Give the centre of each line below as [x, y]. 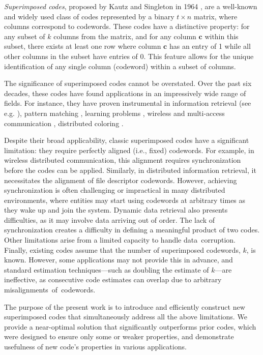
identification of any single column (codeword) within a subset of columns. [120, 66]
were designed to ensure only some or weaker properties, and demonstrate [119, 336]
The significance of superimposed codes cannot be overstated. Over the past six [128, 83]
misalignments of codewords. [50, 290]
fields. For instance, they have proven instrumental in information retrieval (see [128, 103]
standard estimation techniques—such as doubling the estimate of [107, 269]
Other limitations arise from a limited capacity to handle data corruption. [120, 240]
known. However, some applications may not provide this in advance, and [119, 260]
